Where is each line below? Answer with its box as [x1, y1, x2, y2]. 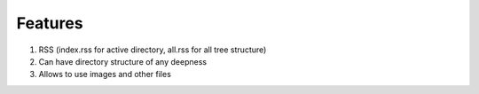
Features [16, 13, 83, 33]
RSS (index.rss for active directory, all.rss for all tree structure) [38, 44, 267, 55]
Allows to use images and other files [38, 69, 172, 80]
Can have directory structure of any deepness [38, 56, 208, 67]
